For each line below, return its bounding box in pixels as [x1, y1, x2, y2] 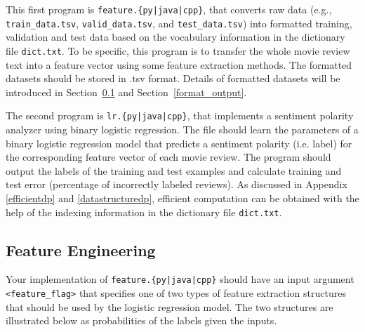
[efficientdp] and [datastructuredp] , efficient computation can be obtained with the [6, 190, 359, 205]
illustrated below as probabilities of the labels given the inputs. [6, 313, 277, 328]
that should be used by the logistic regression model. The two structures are [6, 299, 333, 314]
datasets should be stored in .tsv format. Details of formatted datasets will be [6, 71, 340, 86]
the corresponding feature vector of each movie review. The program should [6, 150, 331, 164]
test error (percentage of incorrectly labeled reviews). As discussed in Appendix [6, 177, 347, 192]
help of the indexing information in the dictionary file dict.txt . [6, 204, 282, 219]
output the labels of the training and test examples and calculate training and [6, 163, 342, 178]
